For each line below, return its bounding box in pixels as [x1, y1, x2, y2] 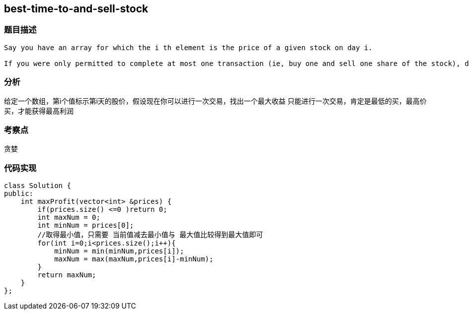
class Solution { [4, 182, 71, 190]
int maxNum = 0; [37, 213, 100, 222]
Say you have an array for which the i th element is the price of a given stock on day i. [4, 43, 373, 52]
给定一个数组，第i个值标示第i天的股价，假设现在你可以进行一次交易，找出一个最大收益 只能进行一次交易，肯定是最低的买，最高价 [4, 96, 427, 105]
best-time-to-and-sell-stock [4, 2, 149, 15]
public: [4, 189, 34, 198]
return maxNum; [37, 271, 96, 279]
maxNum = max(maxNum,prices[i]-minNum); [54, 255, 214, 263]
